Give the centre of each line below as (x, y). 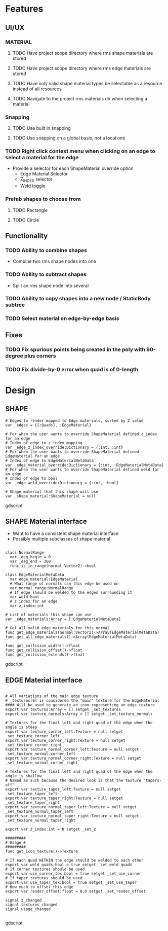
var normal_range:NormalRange (41, 588)
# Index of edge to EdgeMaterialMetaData (50, 460)
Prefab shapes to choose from (43, 199)
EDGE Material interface (44, 680)
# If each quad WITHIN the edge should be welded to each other (74, 861)
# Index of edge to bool (31, 478)
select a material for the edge (42, 158)
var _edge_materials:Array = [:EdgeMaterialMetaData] (63, 619)
